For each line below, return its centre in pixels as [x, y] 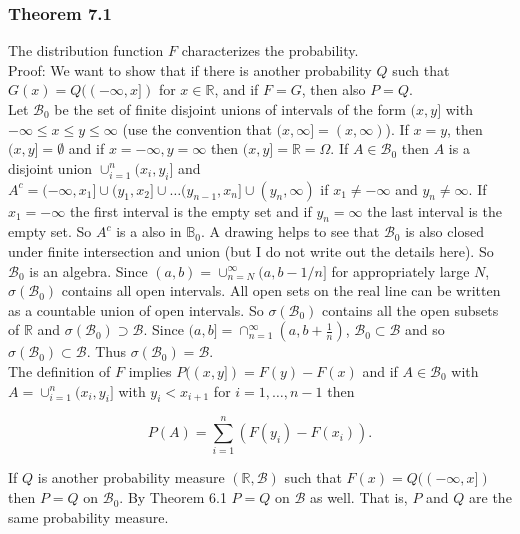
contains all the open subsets [410, 309]
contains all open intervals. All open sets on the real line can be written [281, 290]
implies [150, 370]
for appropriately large [400, 270]
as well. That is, [358, 497]
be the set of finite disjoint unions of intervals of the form [230, 109]
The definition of [59, 370]
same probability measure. [88, 516]
